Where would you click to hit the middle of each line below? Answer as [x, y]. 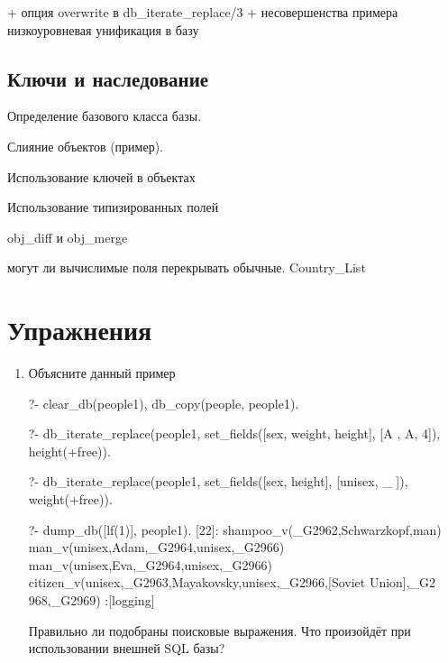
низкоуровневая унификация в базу [103, 29]
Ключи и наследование [108, 78]
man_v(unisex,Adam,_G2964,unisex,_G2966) [156, 547]
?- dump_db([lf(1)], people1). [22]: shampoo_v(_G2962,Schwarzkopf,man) [235, 529]
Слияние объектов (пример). [86, 146]
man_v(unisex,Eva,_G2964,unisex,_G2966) [150, 564]
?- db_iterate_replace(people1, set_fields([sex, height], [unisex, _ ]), [218, 481]
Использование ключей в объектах [101, 176]
